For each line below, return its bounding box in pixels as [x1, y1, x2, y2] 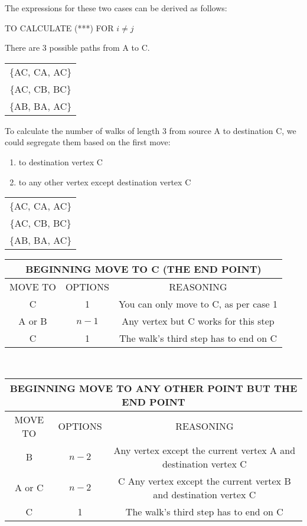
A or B [18, 314, 47, 328]
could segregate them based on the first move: [5, 136, 171, 148]
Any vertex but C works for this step [122, 314, 275, 328]
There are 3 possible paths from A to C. [5, 41, 150, 54]
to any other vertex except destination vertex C [18, 175, 191, 188]
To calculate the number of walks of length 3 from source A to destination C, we [5, 124, 296, 136]
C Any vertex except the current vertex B [117, 473, 291, 488]
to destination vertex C [18, 155, 103, 168]
